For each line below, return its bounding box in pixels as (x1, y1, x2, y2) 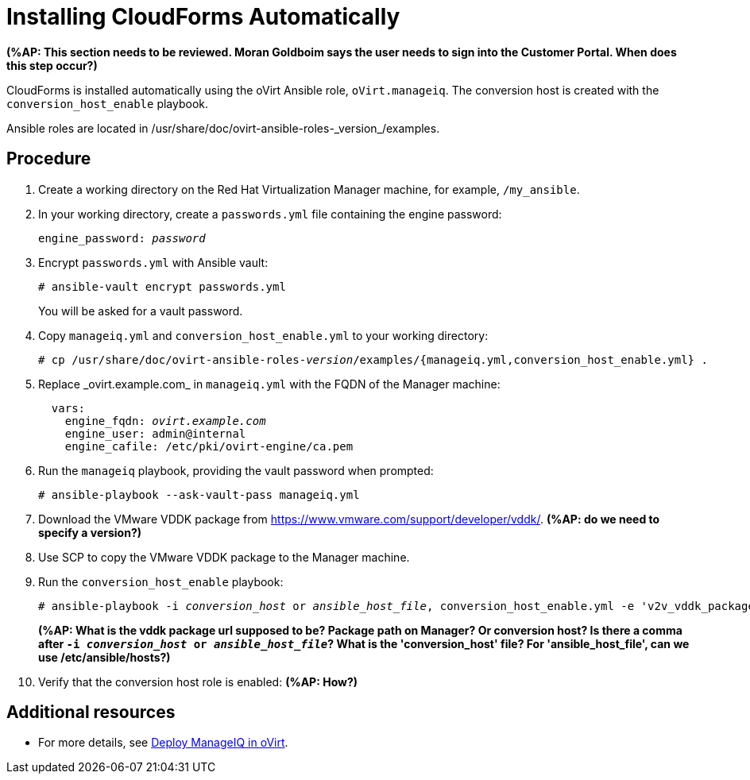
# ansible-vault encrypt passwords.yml (38, 280, 286, 293)
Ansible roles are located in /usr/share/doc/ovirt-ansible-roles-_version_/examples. (6, 121, 440, 135)
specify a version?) (38, 525, 142, 539)
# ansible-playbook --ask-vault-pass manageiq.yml (38, 488, 360, 501)
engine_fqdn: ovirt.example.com (64, 414, 266, 427)
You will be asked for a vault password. (38, 303, 243, 318)
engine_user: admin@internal (64, 427, 246, 440)
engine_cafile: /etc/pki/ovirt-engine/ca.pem (64, 439, 354, 453)
